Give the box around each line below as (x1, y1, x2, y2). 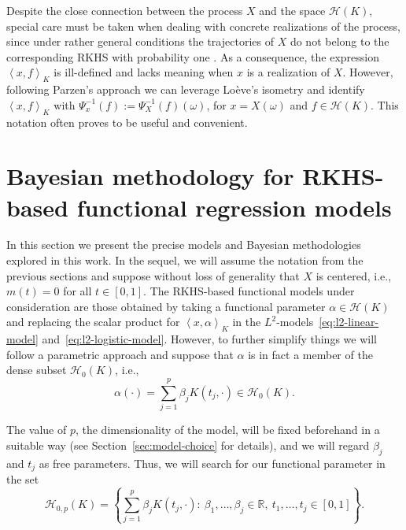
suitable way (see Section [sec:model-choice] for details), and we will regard (6, 436, 370, 453)
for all (63, 283, 92, 299)
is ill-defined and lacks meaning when (54, 64, 234, 80)
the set (6, 470, 39, 487)
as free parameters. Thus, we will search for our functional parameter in (39, 454, 386, 471)
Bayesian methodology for (6, 160, 294, 192)
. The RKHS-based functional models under (143, 283, 355, 299)
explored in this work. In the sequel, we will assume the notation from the (6, 252, 364, 269)
